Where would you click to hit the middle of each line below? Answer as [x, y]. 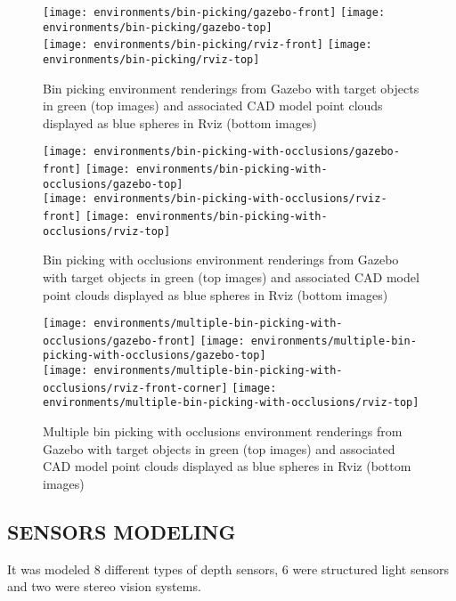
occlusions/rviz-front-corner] [135, 388]
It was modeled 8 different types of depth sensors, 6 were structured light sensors [228, 569]
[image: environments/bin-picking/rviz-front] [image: [208, 45]
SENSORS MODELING [122, 531]
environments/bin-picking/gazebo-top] [158, 27]
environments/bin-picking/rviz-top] [151, 59]
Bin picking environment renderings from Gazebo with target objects [231, 88]
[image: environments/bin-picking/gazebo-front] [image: [214, 12]
